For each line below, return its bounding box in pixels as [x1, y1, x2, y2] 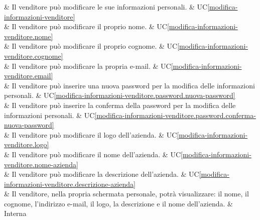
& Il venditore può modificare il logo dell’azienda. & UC [4, 129, 177, 140]
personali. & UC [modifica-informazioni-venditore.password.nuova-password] [4, 90, 235, 100]
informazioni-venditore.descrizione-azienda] [4, 178, 136, 189]
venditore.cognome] [4, 50, 63, 61]
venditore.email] [4, 70, 53, 81]
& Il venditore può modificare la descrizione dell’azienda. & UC [4, 169, 199, 179]
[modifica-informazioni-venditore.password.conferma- [94, 109, 256, 120]
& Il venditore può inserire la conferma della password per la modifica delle [4, 99, 236, 110]
